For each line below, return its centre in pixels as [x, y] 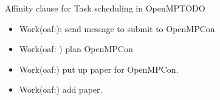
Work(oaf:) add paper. [61, 89]
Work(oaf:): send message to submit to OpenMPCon [117, 28]
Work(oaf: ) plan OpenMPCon [76, 49]
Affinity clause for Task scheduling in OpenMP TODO [105, 8]
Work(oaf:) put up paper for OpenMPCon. [99, 69]
